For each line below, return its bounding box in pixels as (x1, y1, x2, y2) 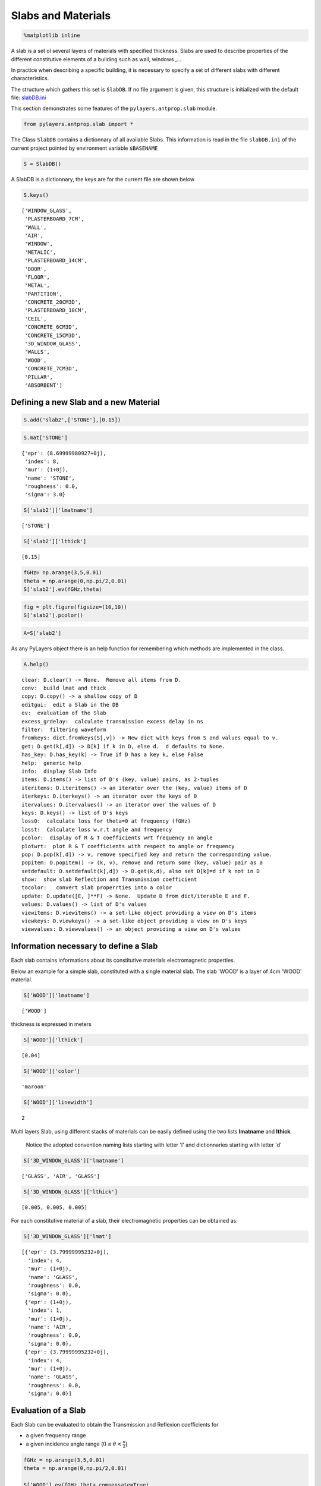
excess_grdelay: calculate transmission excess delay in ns (21, 718, 203, 725)
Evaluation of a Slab (11, 1405, 86, 1415)
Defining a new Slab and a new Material (11, 397, 160, 407)
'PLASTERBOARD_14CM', (24, 257, 88, 264)
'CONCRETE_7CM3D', (24, 366, 78, 372)
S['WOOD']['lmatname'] (23, 992, 90, 999)
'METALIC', (24, 248, 56, 256)
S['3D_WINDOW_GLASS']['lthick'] (23, 1189, 118, 1195)
